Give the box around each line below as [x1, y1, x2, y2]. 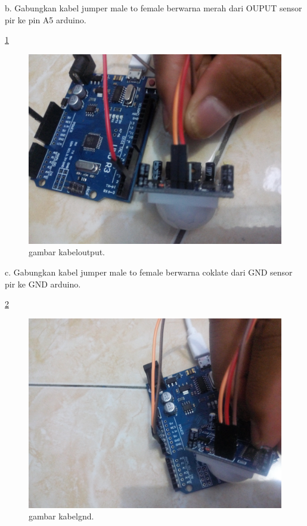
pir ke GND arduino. [5, 277, 81, 290]
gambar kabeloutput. [29, 246, 106, 258]
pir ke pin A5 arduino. [5, 13, 86, 26]
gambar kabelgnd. [29, 510, 94, 522]
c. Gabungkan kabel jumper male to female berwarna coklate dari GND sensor [5, 265, 293, 278]
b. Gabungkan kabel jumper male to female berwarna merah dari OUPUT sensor [5, 2, 302, 14]
